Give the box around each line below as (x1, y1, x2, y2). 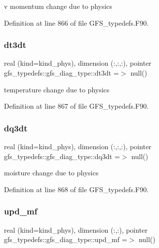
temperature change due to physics (4, 84, 110, 94)
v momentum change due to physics (4, 1, 113, 11)
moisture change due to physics (4, 167, 99, 178)
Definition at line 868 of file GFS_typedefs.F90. (4, 184, 149, 194)
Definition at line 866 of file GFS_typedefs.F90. (4, 17, 149, 28)
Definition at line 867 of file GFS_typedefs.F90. (4, 101, 149, 111)
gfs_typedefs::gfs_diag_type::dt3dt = (4, 68, 119, 78)
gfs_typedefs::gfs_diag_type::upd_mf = (4, 234, 127, 245)
